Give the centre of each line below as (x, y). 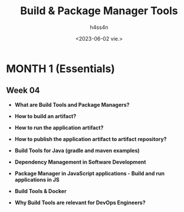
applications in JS (37, 180)
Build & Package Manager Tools (99, 11)
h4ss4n (99, 27)
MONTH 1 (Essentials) (60, 69)
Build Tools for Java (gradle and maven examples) (77, 150)
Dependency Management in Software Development (80, 162)
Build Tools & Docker (40, 191)
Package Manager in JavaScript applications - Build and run (90, 173)
